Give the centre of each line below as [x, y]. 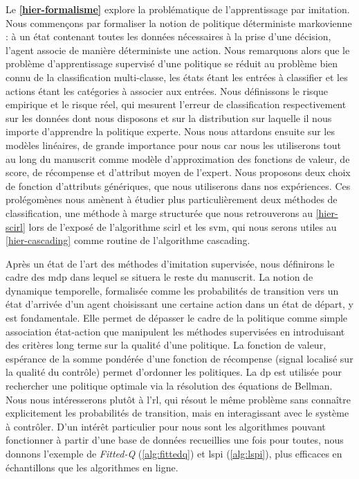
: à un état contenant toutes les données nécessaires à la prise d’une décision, [168, 36]
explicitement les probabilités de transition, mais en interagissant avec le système [177, 413]
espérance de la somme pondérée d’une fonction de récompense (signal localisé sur [179, 358]
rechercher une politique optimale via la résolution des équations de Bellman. [169, 386]
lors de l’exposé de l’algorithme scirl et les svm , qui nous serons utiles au [183, 226]
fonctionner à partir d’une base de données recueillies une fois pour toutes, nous [175, 440]
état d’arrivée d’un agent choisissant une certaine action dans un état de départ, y [179, 304]
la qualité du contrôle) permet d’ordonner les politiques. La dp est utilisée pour [174, 372]
